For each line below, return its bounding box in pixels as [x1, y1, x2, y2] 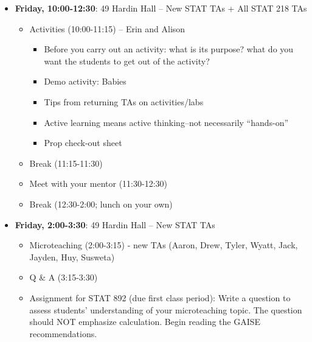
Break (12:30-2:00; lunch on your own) [29, 197, 173, 210]
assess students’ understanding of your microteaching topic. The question [29, 303, 302, 316]
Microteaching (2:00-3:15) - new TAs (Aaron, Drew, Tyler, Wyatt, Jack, [29, 239, 298, 251]
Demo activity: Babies [44, 75, 127, 88]
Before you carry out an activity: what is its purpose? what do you [44, 43, 294, 55]
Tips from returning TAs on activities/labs [44, 95, 204, 108]
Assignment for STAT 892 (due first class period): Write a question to [29, 291, 291, 304]
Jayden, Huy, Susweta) [29, 250, 115, 263]
